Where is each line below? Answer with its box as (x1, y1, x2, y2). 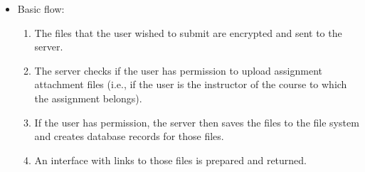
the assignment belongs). (34, 90, 142, 105)
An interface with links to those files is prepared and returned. (34, 152, 307, 167)
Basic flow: (17, 1, 65, 16)
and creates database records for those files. (34, 129, 224, 144)
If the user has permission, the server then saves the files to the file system (34, 114, 359, 129)
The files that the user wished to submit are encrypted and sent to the (34, 25, 342, 40)
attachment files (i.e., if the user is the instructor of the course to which (34, 77, 347, 92)
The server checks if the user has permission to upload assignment (34, 63, 322, 77)
